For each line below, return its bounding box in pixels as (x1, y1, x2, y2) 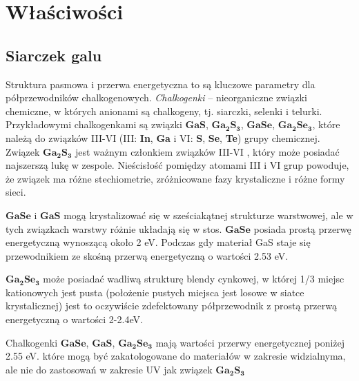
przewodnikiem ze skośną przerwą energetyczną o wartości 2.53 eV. (6, 248, 289, 262)
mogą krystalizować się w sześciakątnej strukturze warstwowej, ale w (64, 207, 353, 222)
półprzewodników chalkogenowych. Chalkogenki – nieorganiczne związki (6, 90, 307, 105)
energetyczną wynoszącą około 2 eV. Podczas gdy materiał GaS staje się (6, 235, 311, 249)
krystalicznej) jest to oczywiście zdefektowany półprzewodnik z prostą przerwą (6, 298, 338, 313)
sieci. (6, 185, 26, 199)
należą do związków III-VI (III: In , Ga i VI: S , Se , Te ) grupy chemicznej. (6, 130, 320, 145)
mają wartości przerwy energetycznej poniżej (155, 335, 345, 349)
